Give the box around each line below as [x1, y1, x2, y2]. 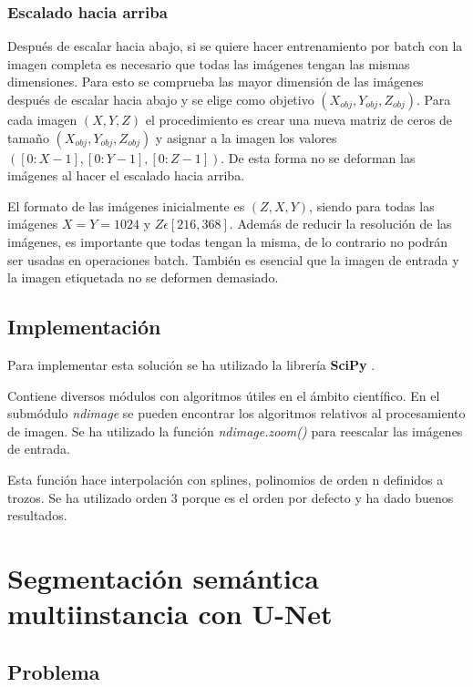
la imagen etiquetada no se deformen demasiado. [7, 268, 279, 287]
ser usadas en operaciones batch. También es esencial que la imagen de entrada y [7, 250, 459, 269]
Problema [7, 657, 100, 685]
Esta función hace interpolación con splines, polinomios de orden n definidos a [7, 469, 444, 488]
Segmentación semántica [7, 559, 319, 596]
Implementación [7, 313, 161, 341]
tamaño [7, 128, 49, 147]
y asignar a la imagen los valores [155, 128, 337, 147]
